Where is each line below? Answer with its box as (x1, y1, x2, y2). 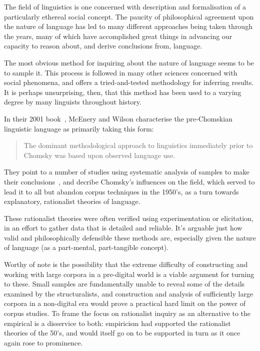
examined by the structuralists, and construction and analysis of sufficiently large (4, 288, 253, 298)
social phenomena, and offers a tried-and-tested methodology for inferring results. (4, 77, 254, 87)
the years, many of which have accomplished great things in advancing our (4, 30, 232, 41)
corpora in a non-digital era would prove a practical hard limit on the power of (4, 298, 245, 308)
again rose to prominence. (4, 337, 83, 347)
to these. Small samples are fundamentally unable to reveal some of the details (4, 278, 245, 289)
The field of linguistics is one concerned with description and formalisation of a (4, 1, 246, 11)
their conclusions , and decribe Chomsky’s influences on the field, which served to (4, 176, 255, 186)
